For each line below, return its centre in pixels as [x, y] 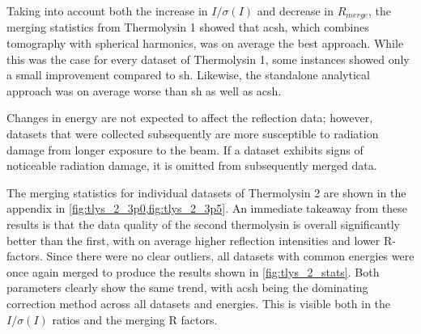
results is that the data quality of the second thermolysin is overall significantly [203, 224]
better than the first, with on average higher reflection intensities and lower [193, 240]
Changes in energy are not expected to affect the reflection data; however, [190, 118]
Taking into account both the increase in [107, 11]
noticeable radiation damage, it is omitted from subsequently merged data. [192, 165]
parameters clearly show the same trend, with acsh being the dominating [187, 287]
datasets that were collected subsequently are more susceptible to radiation [193, 134]
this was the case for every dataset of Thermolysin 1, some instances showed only [208, 59]
